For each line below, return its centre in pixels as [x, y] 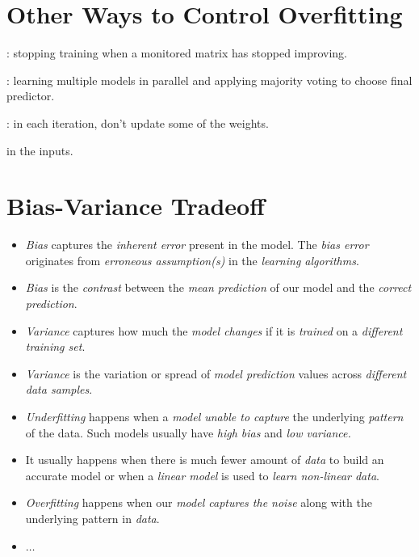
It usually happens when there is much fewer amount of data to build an [205, 460]
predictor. [31, 96]
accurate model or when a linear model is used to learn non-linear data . [202, 475]
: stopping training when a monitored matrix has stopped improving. [177, 53]
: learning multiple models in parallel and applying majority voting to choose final [209, 80]
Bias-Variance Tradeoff [136, 206]
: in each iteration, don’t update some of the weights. [138, 122]
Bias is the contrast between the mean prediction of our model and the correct [218, 287]
